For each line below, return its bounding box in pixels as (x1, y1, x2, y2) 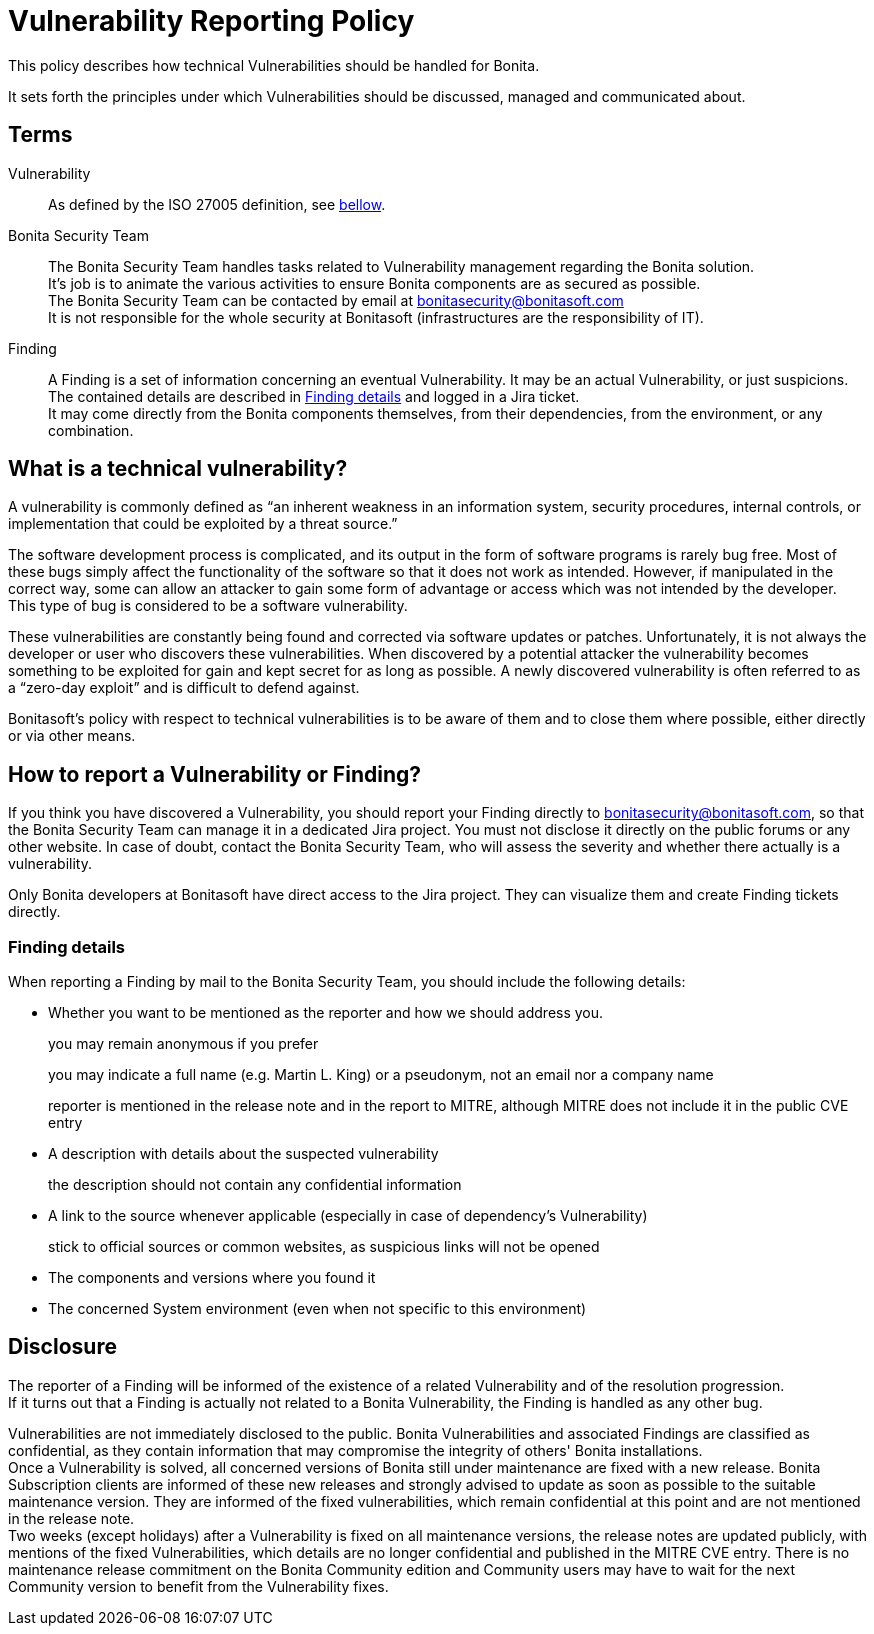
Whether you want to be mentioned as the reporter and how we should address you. (48, 1004, 604, 1022)
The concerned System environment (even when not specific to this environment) (48, 1300, 587, 1318)
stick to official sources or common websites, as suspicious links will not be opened (48, 1238, 600, 1256)
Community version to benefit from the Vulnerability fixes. (8, 1577, 389, 1595)
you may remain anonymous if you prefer (48, 1035, 319, 1053)
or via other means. (8, 727, 136, 745)
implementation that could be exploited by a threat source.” (8, 515, 398, 533)
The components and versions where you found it (48, 1269, 376, 1287)
